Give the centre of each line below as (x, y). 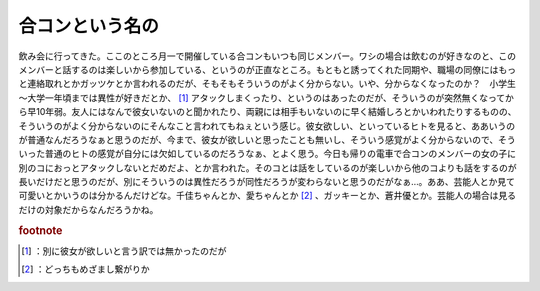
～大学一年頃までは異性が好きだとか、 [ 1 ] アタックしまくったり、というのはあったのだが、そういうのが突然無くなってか (266, 97)
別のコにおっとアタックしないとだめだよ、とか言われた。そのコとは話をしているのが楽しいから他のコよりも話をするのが (267, 167)
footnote (40, 230)
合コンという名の (89, 26)
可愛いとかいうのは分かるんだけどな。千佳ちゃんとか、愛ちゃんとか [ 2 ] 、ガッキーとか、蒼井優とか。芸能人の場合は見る (267, 196)
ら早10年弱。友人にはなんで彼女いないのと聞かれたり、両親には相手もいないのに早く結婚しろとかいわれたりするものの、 (267, 112)
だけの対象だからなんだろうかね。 (88, 209)
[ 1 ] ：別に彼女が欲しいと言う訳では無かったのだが (124, 251)
